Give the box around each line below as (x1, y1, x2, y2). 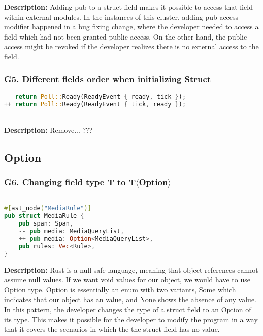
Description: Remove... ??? (4, 125, 93, 135)
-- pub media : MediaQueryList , (18, 228, 124, 235)
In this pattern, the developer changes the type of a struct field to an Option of (4, 304, 251, 314)
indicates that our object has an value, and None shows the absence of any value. (4, 294, 257, 305)
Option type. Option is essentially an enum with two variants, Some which (4, 284, 236, 294)
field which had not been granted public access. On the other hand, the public (4, 31, 247, 42)
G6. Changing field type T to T (4, 176, 136, 189)
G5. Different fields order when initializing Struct (4, 72, 211, 85)
